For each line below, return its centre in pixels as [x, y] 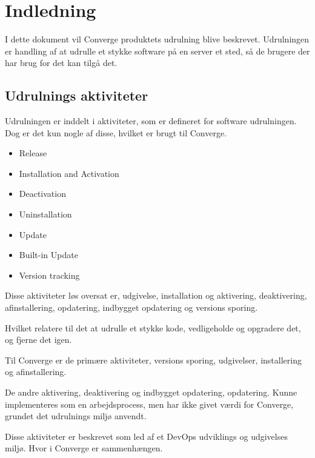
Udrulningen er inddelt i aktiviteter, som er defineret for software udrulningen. [151, 121]
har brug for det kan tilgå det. [61, 63]
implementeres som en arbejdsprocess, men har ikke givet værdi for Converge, [149, 404]
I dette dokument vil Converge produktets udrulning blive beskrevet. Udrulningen [157, 39]
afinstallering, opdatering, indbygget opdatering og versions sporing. [131, 307]
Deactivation [42, 194]
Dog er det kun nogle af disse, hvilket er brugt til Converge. [116, 132]
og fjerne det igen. [38, 340]
